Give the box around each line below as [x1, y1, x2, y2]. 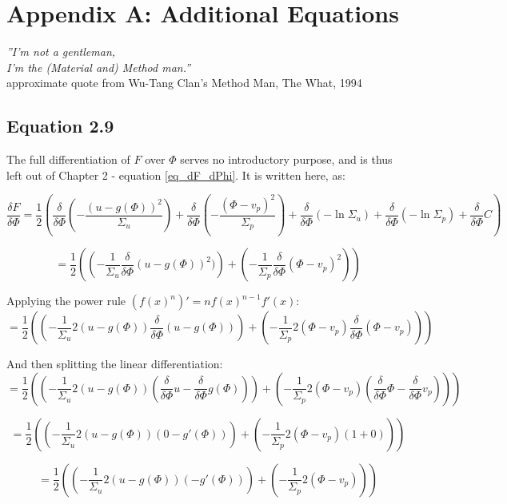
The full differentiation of [6, 151, 130, 168]
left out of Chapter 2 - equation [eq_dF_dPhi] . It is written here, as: [6, 166, 345, 183]
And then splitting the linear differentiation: [6, 355, 223, 372]
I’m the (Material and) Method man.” [6, 58, 191, 75]
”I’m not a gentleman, [6, 43, 116, 60]
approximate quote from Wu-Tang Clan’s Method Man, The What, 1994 [6, 74, 362, 91]
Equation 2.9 [6, 113, 114, 138]
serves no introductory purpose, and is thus [180, 151, 393, 168]
